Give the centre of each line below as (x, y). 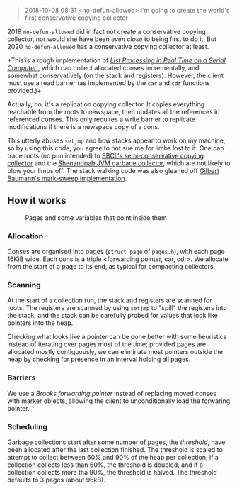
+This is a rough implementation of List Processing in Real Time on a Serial (117, 60)
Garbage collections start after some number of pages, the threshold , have (116, 442)
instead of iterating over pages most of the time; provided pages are (107, 344)
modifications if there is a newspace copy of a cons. (83, 127)
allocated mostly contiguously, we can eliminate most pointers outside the (115, 352)
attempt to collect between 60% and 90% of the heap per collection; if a (113, 457)
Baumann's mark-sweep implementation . (67, 178)
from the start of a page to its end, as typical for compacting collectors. (111, 267)
